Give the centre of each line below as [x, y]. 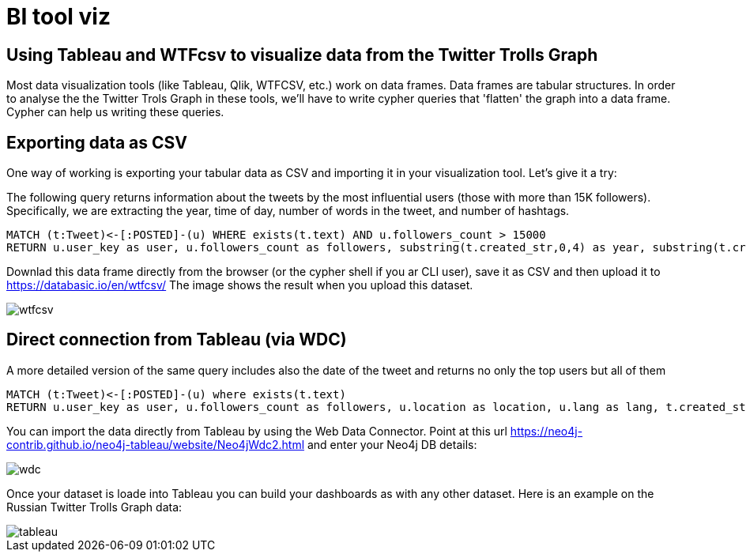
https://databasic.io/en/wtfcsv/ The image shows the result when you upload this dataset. [240, 285]
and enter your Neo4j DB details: [392, 444]
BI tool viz [58, 17]
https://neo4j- [546, 431]
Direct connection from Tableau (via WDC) [177, 340]
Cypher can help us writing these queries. [115, 112]
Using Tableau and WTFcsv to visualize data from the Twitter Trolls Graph [302, 55]
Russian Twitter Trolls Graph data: [94, 507]
